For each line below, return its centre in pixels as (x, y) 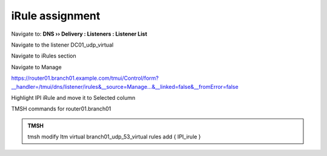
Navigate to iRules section (44, 56)
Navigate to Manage (36, 67)
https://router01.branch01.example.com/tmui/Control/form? (85, 78)
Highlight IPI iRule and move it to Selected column (73, 97)
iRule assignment (56, 16)
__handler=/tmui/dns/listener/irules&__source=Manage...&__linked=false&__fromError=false (125, 86)
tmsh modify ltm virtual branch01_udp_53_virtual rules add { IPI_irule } (114, 137)
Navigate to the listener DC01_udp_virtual (62, 45)
